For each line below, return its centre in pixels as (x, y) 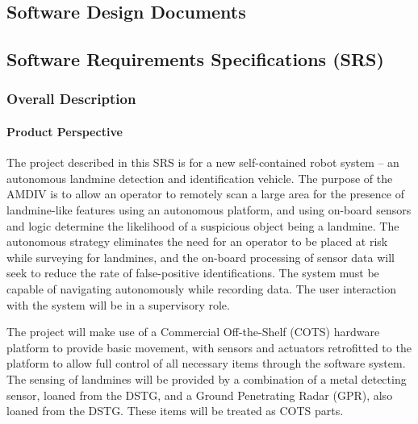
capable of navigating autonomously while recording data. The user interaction (201, 288)
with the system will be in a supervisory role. (118, 304)
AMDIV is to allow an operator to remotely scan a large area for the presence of (205, 194)
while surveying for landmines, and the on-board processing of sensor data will (201, 257)
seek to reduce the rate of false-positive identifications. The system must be (193, 273)
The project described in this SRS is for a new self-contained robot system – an (203, 162)
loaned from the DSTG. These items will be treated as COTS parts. (175, 411)
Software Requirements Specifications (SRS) (195, 59)
